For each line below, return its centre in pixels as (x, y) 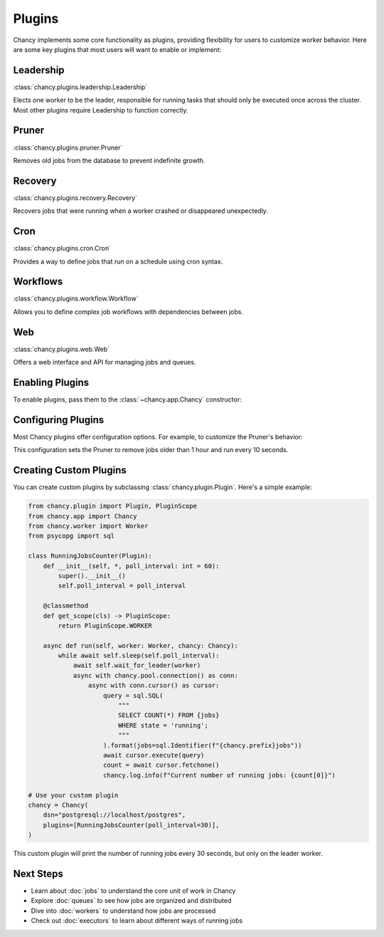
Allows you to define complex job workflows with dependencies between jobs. (128, 312)
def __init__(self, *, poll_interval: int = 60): (131, 566)
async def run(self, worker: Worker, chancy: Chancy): (140, 645)
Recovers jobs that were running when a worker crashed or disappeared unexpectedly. (140, 211)
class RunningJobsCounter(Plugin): (90, 556)
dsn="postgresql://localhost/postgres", (114, 815)
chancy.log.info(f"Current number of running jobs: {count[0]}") (219, 775)
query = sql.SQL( (133, 695)
